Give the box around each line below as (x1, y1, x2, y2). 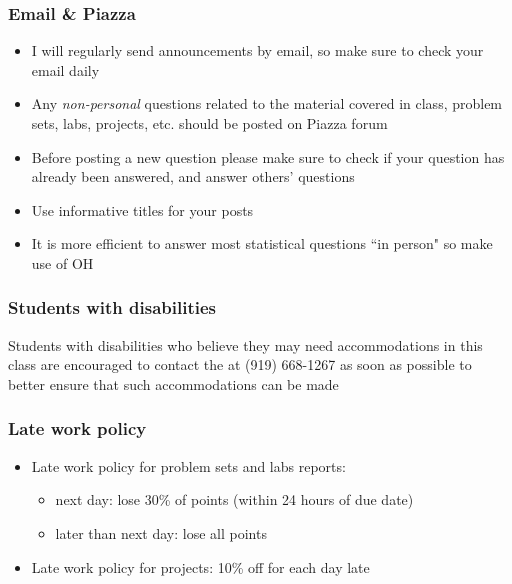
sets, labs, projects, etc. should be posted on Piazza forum (31, 113, 388, 133)
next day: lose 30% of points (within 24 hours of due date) (55, 489, 414, 510)
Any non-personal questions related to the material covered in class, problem (31, 93, 503, 114)
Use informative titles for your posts (31, 199, 254, 220)
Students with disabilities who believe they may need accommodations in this (8, 334, 483, 355)
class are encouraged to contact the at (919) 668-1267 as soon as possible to (8, 354, 472, 375)
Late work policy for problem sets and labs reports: (31, 455, 346, 476)
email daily (31, 59, 100, 80)
